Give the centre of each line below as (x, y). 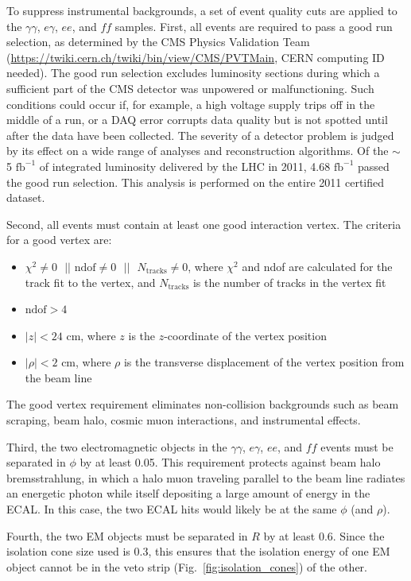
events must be (357, 446)
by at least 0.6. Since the (324, 535)
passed (373, 166)
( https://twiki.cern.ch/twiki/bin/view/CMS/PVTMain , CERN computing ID (196, 57)
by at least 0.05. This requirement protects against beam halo (230, 462)
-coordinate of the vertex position (245, 335)
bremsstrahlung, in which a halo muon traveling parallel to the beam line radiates (206, 477)
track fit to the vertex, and (90, 282)
